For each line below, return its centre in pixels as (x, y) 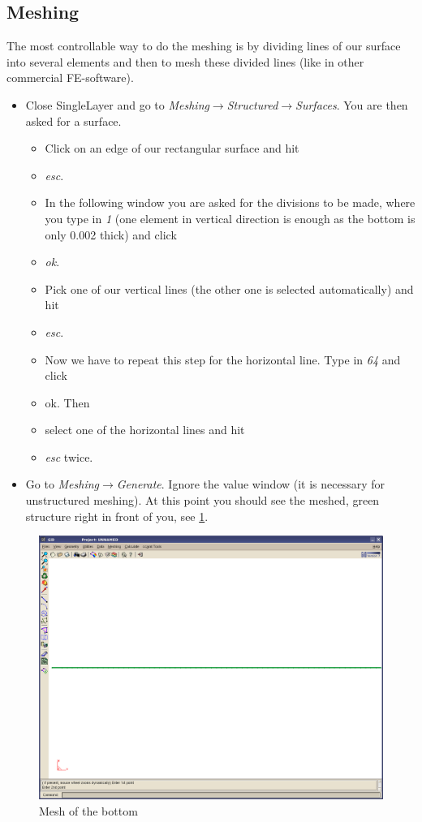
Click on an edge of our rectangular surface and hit (172, 148)
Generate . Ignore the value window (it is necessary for (251, 484)
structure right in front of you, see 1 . (117, 516)
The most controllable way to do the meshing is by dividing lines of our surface (204, 46)
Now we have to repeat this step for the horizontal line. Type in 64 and (223, 359)
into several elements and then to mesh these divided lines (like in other (185, 61)
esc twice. (69, 456)
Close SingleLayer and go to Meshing (117, 104)
